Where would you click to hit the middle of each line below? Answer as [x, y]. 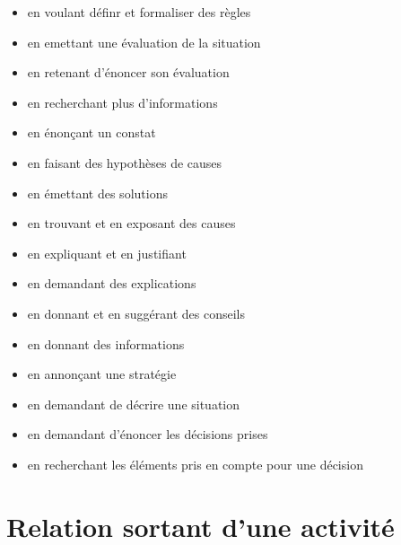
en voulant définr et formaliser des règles [139, 12]
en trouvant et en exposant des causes [131, 223]
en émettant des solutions [97, 193]
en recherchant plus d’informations [122, 102]
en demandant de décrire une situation [134, 404]
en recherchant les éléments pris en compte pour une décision [195, 464]
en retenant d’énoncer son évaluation [128, 72]
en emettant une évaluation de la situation [144, 42]
